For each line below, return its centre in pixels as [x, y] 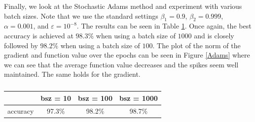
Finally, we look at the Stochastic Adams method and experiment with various [123, 6]
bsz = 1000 [138, 98]
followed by [21, 45]
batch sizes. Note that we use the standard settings [81, 15]
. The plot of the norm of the [197, 45]
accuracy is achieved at [39, 35]
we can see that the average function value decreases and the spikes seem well [121, 64]
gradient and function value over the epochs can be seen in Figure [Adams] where [127, 55]
